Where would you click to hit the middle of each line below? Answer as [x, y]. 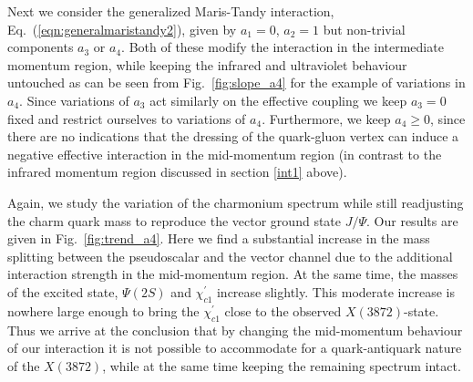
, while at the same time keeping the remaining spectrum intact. [282, 365]
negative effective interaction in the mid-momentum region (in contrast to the [225, 154]
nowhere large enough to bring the [103, 310]
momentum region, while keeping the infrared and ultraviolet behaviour [207, 64]
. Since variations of [74, 100]
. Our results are [412, 220]
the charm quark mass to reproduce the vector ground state [175, 220]
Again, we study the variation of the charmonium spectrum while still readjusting [236, 202]
